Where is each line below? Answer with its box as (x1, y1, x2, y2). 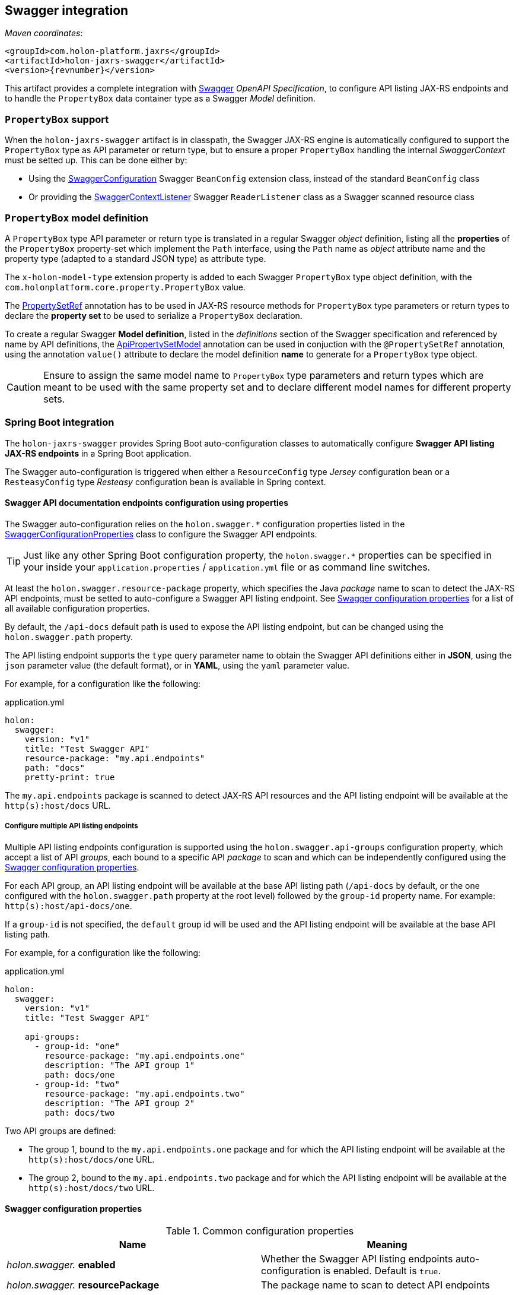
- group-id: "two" (34, 1079, 120, 1089)
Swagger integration (5, 3, 129, 18)
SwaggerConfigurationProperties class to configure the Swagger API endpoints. (5, 528, 317, 539)
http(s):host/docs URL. (5, 800, 111, 810)
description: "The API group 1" (44, 1060, 195, 1070)
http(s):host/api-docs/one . (5, 900, 132, 911)
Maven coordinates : (5, 28, 83, 39)
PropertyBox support (5, 113, 109, 125)
